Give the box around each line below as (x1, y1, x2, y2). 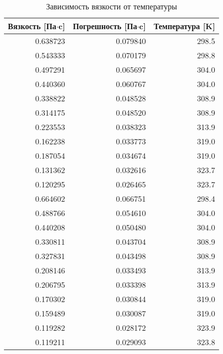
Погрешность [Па (73, 20, 137, 32)
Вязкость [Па (8, 20, 56, 32)
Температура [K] (153, 20, 216, 32)
